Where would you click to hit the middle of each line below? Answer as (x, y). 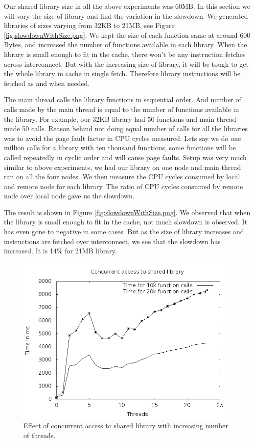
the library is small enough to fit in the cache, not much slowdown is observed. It (126, 222)
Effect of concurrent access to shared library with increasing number (126, 426)
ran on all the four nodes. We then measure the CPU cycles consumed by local (122, 177)
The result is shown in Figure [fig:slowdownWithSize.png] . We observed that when (127, 212)
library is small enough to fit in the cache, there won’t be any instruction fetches (125, 54)
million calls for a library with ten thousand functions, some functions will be (120, 148)
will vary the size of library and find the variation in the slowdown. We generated (126, 15)
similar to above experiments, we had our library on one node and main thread (123, 167)
